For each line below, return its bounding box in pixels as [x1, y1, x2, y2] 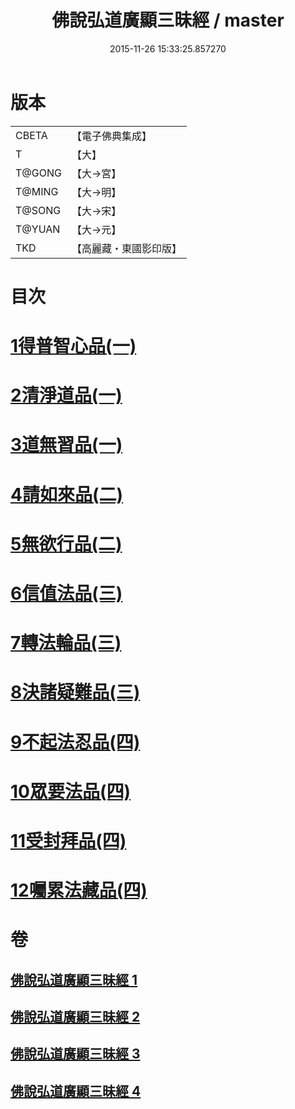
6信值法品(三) [10, 582, 123, 605]
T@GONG [15, 166, 62, 180]
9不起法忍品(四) [10, 731, 141, 753]
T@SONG [15, 203, 62, 217]
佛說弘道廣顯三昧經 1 [10, 971, 138, 988]
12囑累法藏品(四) [10, 879, 148, 902]
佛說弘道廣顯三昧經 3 [10, 1046, 141, 1063]
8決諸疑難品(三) [10, 681, 141, 704]
